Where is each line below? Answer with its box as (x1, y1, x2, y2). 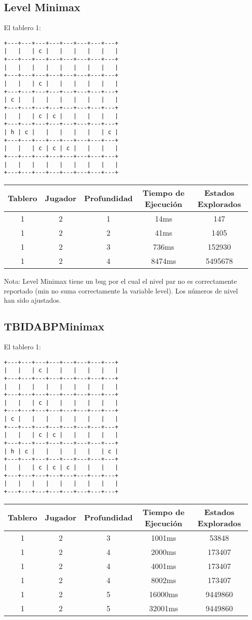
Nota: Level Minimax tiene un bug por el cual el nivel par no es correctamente (4, 276, 237, 286)
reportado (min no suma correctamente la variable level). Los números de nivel (4, 285, 238, 295)
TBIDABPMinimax (4, 319, 105, 334)
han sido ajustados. (4, 295, 61, 305)
